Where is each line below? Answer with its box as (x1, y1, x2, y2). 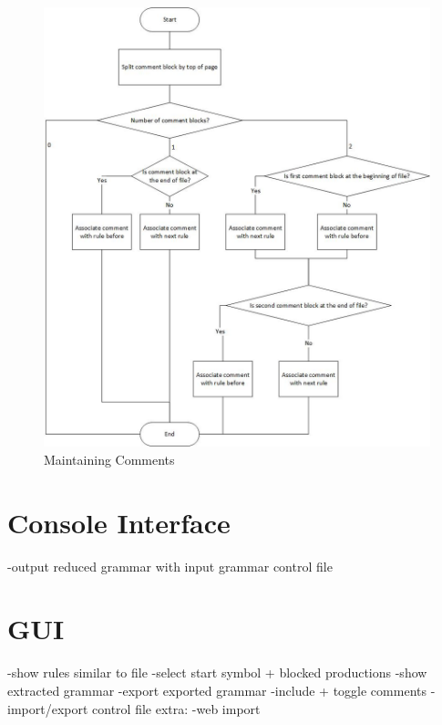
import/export (7, 699, 88, 718)
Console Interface (7, 503, 231, 541)
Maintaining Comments (44, 449, 175, 468)
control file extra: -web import (92, 699, 261, 718)
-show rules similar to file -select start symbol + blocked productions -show (7, 663, 427, 682)
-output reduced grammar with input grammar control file (7, 556, 333, 575)
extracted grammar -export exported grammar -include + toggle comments (7, 680, 427, 699)
